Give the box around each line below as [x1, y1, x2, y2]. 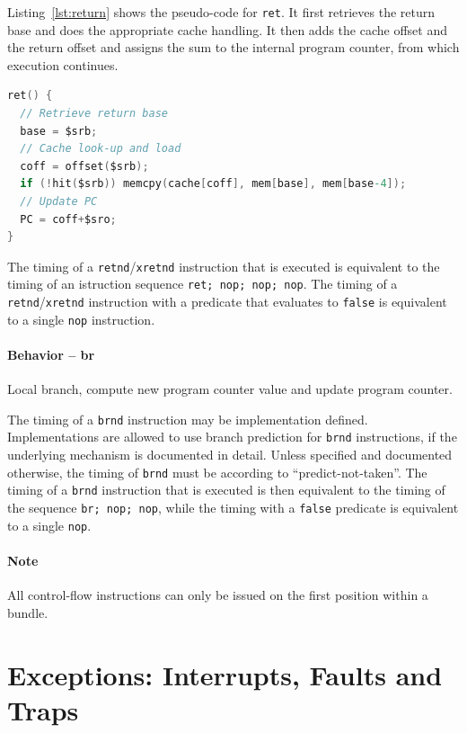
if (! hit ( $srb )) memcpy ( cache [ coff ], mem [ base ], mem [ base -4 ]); [20, 177, 407, 191]
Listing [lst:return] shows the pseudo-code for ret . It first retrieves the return [7, 3, 436, 21]
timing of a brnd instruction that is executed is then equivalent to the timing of [7, 480, 445, 499]
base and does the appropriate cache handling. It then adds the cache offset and [7, 20, 447, 39]
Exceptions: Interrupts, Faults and [7, 656, 443, 693]
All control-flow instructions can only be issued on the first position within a [7, 586, 428, 604]
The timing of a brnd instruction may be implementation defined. [7, 409, 368, 428]
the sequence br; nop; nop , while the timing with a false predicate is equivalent [7, 498, 459, 517]
